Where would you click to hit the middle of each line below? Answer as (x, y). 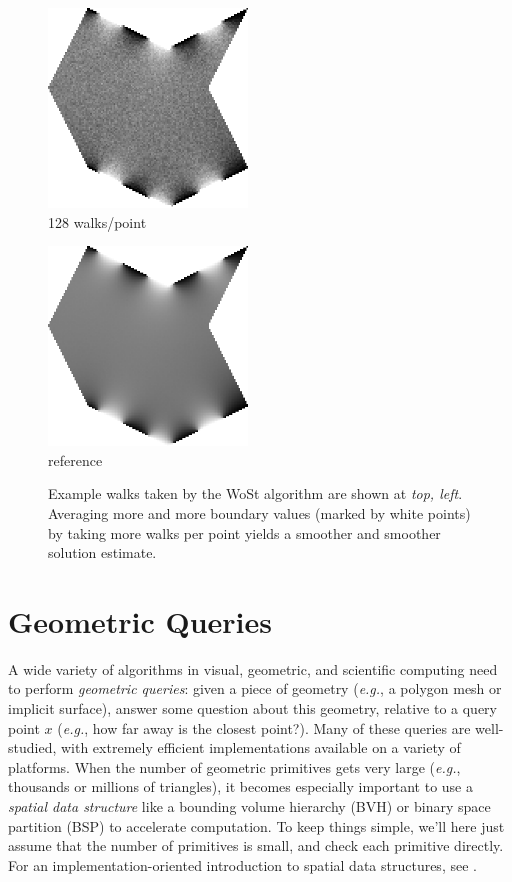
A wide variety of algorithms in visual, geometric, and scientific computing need (253, 668)
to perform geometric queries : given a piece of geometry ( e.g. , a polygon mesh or (255, 688)
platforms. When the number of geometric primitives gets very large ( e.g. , (234, 766)
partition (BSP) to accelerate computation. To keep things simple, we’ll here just (256, 825)
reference (75, 459)
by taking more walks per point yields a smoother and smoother (244, 532)
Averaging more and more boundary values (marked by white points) (259, 512)
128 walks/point (97, 221)
